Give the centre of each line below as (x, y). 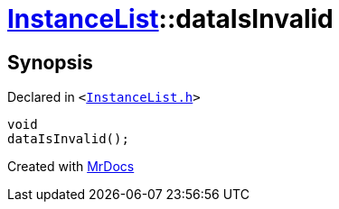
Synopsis (50, 62)
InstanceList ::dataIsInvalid (170, 19)
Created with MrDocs (71, 167)
